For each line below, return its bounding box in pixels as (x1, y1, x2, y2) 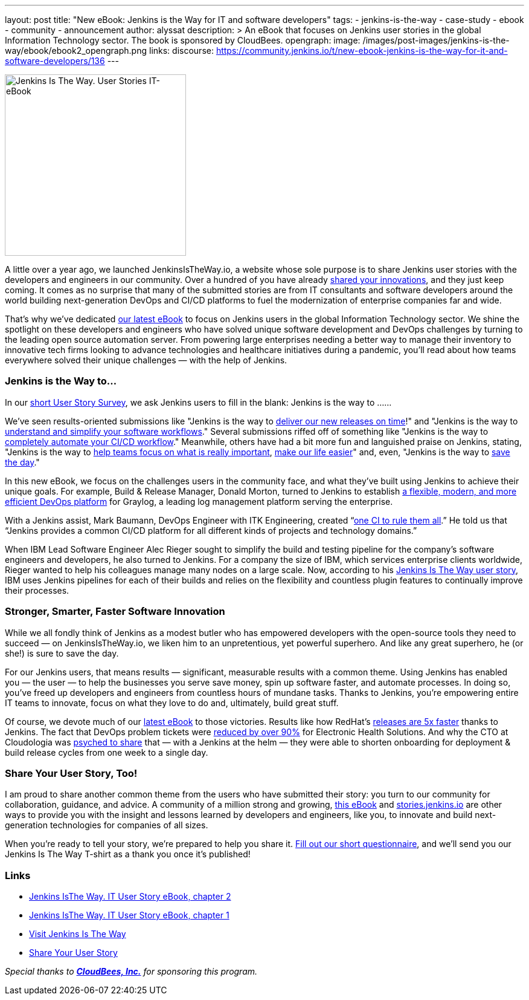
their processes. (5, 585, 69, 596)
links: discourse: (149, 45, 214, 56)
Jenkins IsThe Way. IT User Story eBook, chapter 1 (29, 910, 229, 920)
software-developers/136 (5, 56, 105, 66)
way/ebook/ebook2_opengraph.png (5, 45, 147, 56)
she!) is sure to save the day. (5, 648, 119, 658)
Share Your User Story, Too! (5, 767, 138, 779)
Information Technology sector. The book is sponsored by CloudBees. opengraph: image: (5, 35, 361, 45)
